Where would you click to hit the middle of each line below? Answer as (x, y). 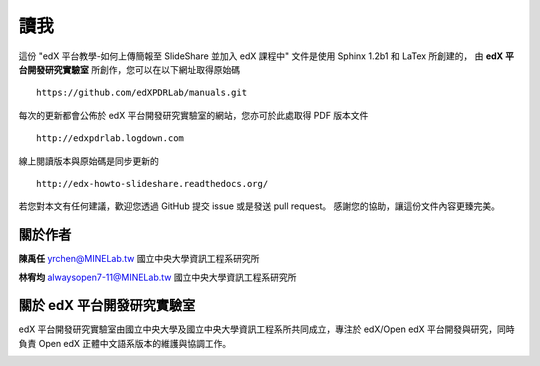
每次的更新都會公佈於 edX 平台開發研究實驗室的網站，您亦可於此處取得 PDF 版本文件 (193, 115)
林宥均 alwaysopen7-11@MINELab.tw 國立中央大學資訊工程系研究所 (157, 277)
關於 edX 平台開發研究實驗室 (107, 305)
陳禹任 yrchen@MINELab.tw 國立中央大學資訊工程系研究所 (139, 259)
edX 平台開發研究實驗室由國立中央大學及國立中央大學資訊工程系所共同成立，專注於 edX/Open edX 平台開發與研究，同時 (266, 329)
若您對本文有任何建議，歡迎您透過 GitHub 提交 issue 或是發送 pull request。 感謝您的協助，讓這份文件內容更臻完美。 (259, 206)
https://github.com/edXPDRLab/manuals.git (142, 93)
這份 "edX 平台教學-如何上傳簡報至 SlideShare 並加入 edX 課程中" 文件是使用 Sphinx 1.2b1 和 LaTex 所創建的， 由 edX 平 (266, 56)
